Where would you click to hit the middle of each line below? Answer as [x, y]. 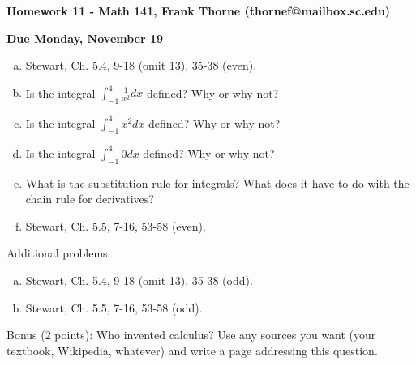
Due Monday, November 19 [85, 38]
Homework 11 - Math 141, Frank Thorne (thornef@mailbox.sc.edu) [199, 11]
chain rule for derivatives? [90, 199]
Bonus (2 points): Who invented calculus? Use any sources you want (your [191, 335]
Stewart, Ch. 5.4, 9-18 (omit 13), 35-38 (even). [141, 65]
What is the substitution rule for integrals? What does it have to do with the [217, 182]
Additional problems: [59, 253]
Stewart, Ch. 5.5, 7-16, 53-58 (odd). [114, 307]
